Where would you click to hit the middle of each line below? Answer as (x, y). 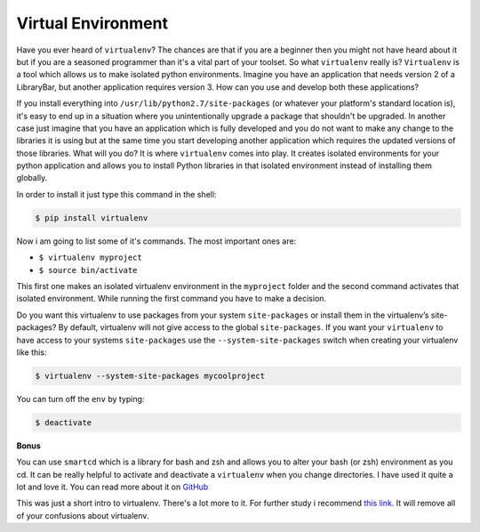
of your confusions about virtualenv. (83, 515)
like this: (32, 352)
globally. (32, 178)
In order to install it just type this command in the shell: (116, 194)
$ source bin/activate (88, 270)
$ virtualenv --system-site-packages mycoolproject (150, 375)
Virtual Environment (92, 23)
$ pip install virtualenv (92, 218)
